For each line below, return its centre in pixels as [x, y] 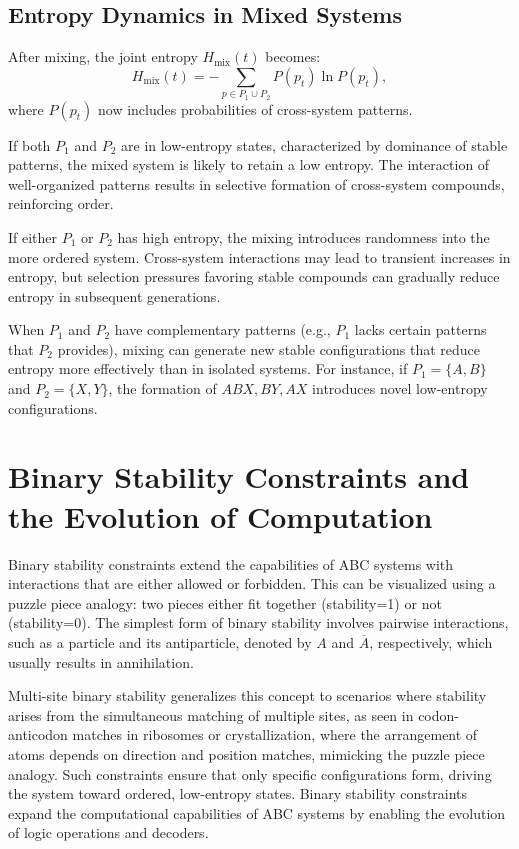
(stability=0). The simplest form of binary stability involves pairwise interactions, [258, 622]
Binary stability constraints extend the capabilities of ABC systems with [231, 563]
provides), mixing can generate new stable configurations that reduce [269, 348]
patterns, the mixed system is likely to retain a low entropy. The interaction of [249, 164]
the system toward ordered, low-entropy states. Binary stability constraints [238, 793]
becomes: [293, 56]
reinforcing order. [61, 203]
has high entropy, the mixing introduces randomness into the [303, 236]
